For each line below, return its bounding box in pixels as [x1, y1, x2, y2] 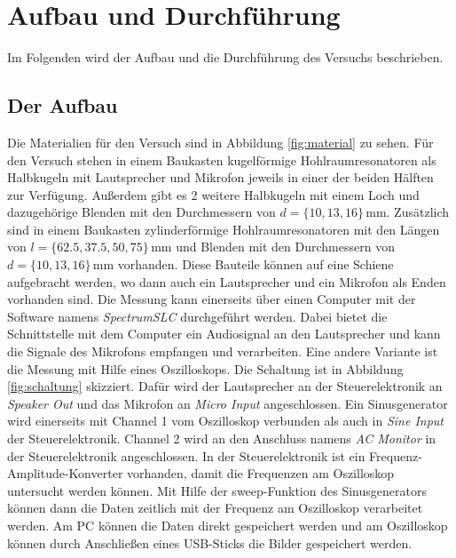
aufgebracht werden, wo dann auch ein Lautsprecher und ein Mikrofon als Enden [7, 272, 446, 291]
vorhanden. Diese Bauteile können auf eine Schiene [117, 255, 394, 274]
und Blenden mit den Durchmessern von [176, 237, 395, 256]
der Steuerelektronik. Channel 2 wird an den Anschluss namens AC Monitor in [7, 429, 436, 448]
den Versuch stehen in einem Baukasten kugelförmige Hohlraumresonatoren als [7, 150, 436, 169]
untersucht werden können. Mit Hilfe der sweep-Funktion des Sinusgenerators [7, 481, 427, 499]
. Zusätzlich [386, 203, 450, 221]
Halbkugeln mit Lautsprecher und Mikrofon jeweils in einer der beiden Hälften [7, 168, 434, 187]
